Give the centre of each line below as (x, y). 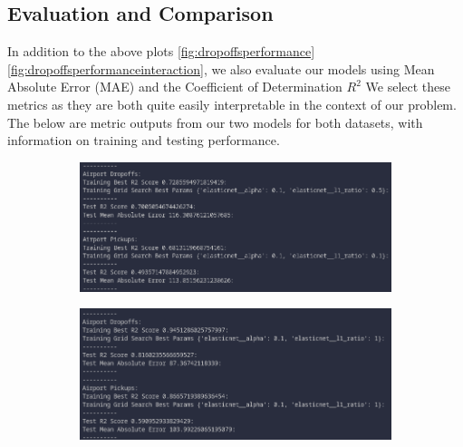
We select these (408, 87)
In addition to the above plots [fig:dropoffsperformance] (161, 51)
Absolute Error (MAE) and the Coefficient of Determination (175, 87)
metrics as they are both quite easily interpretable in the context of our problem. (232, 104)
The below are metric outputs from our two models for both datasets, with (215, 122)
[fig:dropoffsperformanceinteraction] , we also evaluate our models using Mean (221, 68)
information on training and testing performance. (144, 140)
